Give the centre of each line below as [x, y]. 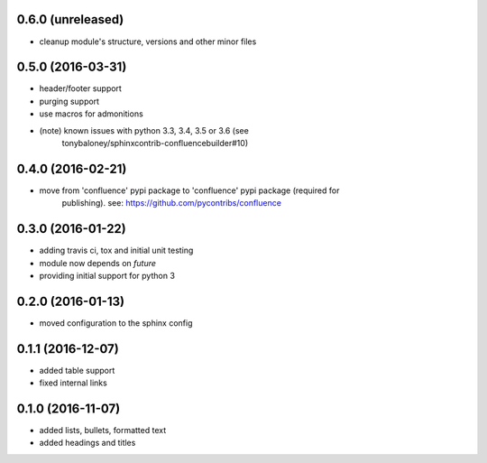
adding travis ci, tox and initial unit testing [116, 250]
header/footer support [80, 88]
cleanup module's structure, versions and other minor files [148, 42]
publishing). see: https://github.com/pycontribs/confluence [171, 203]
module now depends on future [98, 263]
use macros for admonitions [91, 114]
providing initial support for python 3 [107, 275]
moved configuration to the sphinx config [116, 323]
